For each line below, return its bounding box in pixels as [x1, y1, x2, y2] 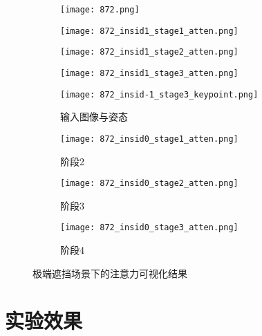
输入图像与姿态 [60, 109, 128, 124]
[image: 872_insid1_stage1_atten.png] [60, 26, 238, 36]
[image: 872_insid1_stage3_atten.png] [60, 68, 238, 78]
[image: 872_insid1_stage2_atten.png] [60, 47, 238, 57]
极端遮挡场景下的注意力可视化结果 [32, 265, 187, 280]
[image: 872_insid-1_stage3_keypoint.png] [60, 89, 259, 100]
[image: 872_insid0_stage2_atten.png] [60, 178, 238, 189]
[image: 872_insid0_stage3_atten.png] [60, 223, 238, 233]
